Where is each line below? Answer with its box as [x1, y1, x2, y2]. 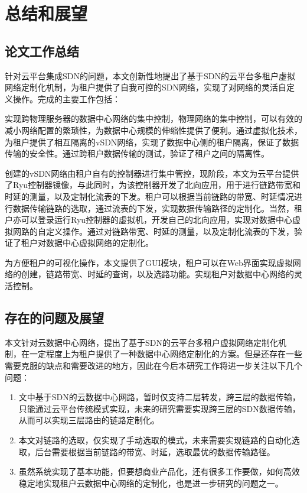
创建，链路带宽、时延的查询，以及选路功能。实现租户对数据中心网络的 [21, 268, 294, 280]
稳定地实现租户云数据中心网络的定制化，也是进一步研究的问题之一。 [18, 476, 283, 489]
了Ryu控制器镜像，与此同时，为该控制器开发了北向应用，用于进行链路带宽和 [5, 179, 301, 191]
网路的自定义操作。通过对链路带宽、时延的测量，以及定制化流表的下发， [12, 225, 294, 237]
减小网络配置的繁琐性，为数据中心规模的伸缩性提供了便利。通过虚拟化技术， [5, 124, 302, 136]
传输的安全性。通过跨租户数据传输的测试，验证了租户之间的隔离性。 [5, 147, 269, 160]
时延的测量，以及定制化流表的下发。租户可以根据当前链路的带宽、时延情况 [5, 190, 294, 202]
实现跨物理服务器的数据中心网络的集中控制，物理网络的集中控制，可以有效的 [5, 112, 302, 125]
